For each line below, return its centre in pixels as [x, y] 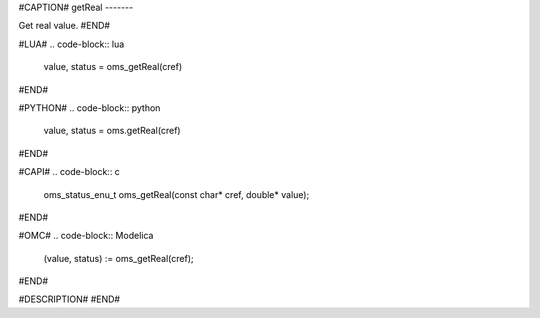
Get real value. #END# [64, 26]
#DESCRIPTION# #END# [69, 299]
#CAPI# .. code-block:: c [69, 172]
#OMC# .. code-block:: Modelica [86, 236]
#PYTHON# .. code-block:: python [89, 107]
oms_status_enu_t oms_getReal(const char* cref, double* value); [176, 194]
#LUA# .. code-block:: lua [71, 44]
